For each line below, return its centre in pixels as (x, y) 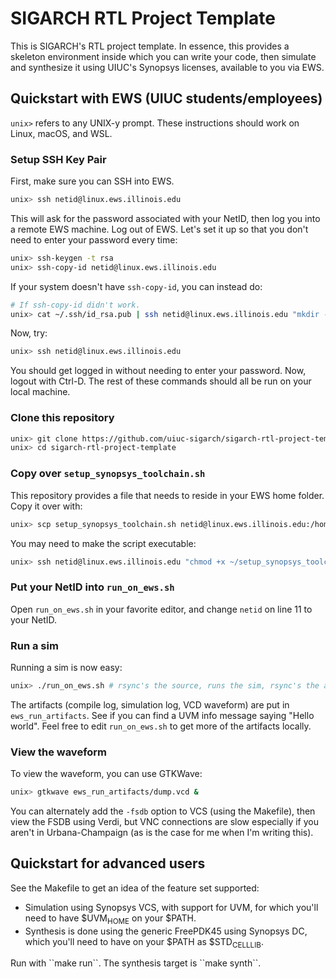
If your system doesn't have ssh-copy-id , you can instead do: (136, 286)
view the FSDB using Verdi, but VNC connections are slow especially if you (164, 822)
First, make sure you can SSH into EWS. (92, 181)
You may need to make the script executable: (103, 543)
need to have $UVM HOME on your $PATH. (110, 919)
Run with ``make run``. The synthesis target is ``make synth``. (136, 963)
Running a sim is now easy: (66, 667)
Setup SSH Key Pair (58, 159)
